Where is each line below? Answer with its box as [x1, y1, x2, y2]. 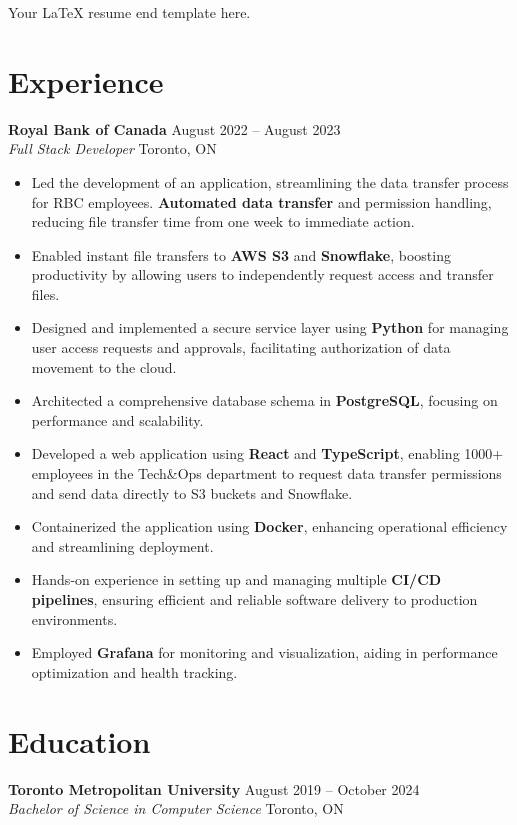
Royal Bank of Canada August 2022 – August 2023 [8, 118, 341, 139]
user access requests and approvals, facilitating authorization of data [31, 337, 451, 358]
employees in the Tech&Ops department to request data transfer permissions [31, 463, 502, 484]
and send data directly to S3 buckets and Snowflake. [31, 482, 353, 503]
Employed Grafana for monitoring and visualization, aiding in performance [31, 642, 498, 663]
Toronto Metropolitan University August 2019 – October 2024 [8, 778, 420, 799]
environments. [31, 608, 118, 629]
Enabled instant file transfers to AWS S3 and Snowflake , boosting [31, 244, 451, 265]
